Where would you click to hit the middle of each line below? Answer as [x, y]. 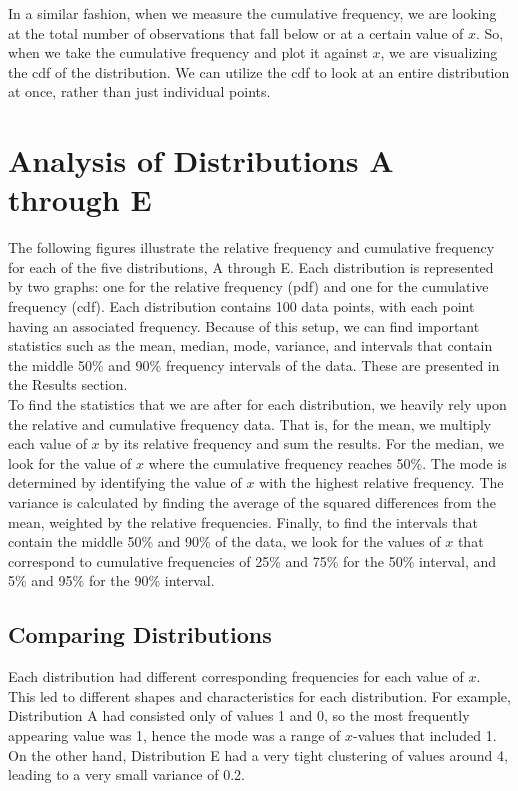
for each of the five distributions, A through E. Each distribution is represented [251, 266]
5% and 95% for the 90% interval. [111, 580]
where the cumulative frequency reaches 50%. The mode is [327, 462]
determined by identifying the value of [125, 482]
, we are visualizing [439, 52]
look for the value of [70, 462]
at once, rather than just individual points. [139, 91]
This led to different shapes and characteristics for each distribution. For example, [259, 695]
